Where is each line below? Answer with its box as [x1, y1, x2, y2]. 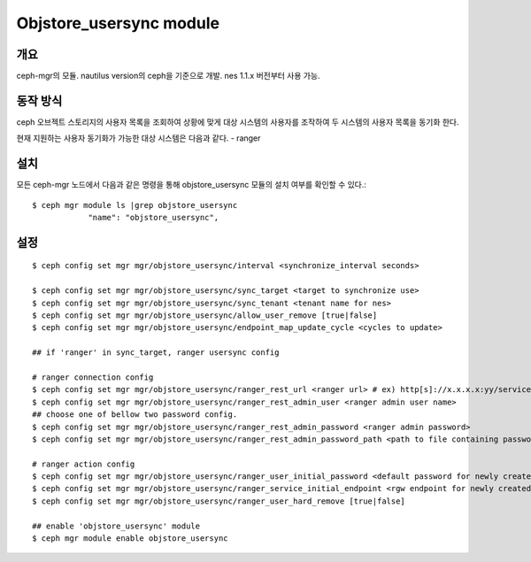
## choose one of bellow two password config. [32, 410, 238, 420]
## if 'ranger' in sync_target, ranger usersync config [32, 348, 280, 358]
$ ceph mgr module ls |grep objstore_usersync [32, 200, 238, 210]
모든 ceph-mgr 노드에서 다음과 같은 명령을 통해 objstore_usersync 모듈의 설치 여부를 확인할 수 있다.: [16, 180, 367, 190]
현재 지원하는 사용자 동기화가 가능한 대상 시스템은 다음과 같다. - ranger [16, 133, 261, 143]
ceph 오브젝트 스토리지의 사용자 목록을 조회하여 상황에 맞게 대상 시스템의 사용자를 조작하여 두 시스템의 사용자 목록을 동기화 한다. [16, 116, 459, 127]
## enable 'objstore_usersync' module [32, 520, 201, 531]
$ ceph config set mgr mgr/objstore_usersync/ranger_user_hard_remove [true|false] [32, 496, 406, 506]
